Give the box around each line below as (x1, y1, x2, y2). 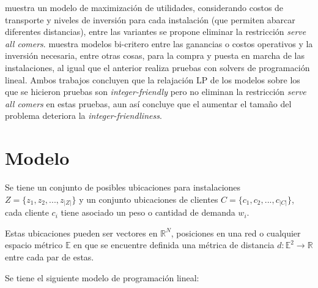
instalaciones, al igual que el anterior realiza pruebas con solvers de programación (5, 61, 310, 74)
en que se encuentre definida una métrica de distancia (73, 238, 275, 251)
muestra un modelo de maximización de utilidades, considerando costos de (5, 1, 284, 13)
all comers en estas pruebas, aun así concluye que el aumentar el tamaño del (5, 97, 292, 110)
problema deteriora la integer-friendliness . (5, 109, 162, 122)
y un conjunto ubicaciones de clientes (79, 192, 218, 205)
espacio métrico (5, 238, 63, 251)
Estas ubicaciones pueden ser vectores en (5, 226, 158, 239)
